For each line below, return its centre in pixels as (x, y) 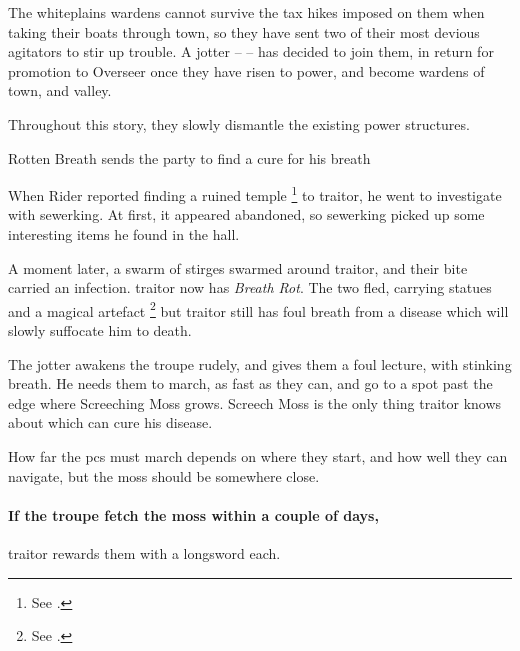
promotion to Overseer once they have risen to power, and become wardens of (246, 70)
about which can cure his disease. (110, 422)
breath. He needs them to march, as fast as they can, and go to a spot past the (250, 383)
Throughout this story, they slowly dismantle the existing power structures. (239, 123)
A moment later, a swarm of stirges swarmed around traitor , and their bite (238, 267)
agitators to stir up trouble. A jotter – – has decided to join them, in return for (251, 51)
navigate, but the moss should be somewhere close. (164, 475)
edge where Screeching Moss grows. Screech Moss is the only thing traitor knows (255, 402)
